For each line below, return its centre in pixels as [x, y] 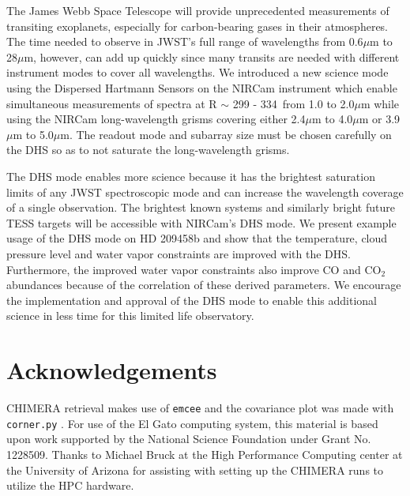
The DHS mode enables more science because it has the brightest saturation [191, 176]
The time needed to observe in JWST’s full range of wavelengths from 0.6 [185, 41]
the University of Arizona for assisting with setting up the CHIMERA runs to [195, 470]
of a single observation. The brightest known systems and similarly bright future [201, 207]
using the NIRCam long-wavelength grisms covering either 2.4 [156, 119]
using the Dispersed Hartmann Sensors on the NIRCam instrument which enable [202, 87]
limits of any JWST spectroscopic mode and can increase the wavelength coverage [205, 192]
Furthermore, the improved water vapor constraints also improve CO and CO [194, 269]
